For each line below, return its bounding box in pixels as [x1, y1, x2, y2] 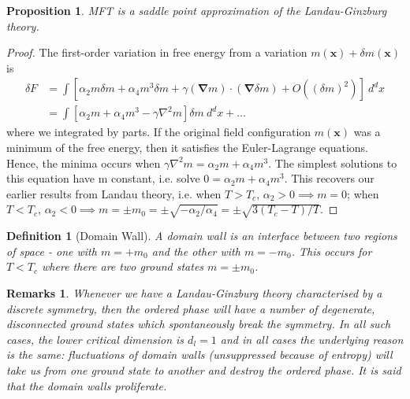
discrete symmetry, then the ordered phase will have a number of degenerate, [6, 300, 375, 316]
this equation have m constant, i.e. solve [6, 170, 200, 187]
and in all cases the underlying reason [220, 331, 404, 347]
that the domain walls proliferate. [6, 377, 167, 393]
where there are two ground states [42, 258, 204, 275]
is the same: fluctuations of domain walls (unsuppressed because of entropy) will [6, 346, 393, 363]
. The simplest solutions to [268, 154, 397, 171]
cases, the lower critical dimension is [6, 331, 184, 347]
